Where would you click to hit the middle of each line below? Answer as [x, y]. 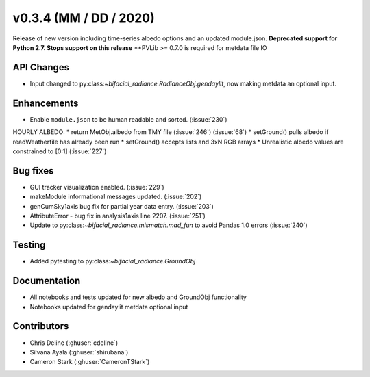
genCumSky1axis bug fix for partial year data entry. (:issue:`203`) [122, 206]
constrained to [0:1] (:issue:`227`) [60, 151]
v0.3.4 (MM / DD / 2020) [84, 18]
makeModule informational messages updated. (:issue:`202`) [116, 197]
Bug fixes [33, 171]
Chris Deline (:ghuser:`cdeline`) [74, 343]
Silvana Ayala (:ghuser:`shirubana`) [79, 352]
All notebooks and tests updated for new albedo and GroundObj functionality [138, 297]
